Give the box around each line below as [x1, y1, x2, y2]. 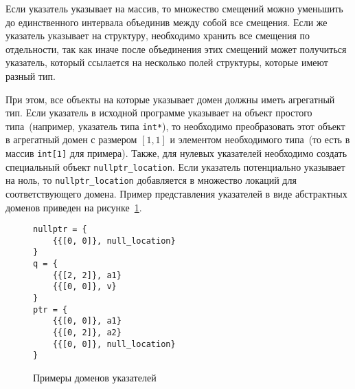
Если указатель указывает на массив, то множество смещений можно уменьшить [5, 1, 343, 15]
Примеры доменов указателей [33, 370, 157, 385]
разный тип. [5, 68, 56, 83]
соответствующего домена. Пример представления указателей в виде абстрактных [5, 186, 347, 200]
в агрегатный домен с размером [5, 132, 137, 147]
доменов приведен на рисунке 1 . [5, 200, 142, 214]
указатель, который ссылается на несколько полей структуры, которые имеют [5, 55, 328, 70]
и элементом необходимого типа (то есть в [170, 132, 350, 147]
